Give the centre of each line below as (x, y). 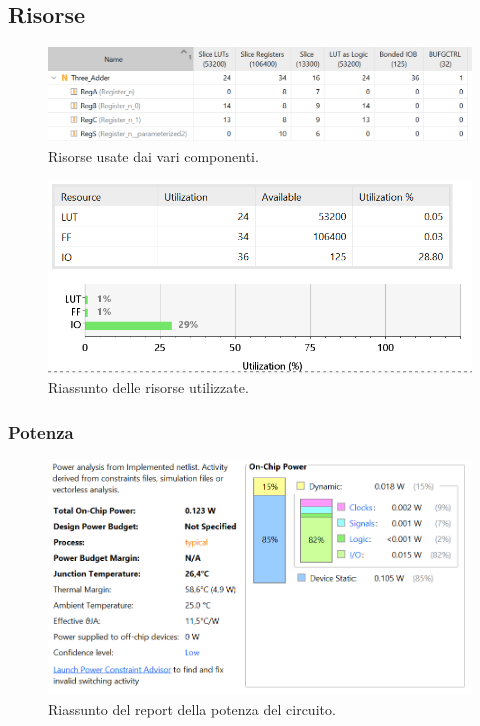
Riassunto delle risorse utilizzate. (148, 387)
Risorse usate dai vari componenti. (153, 155)
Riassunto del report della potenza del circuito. (192, 709)
